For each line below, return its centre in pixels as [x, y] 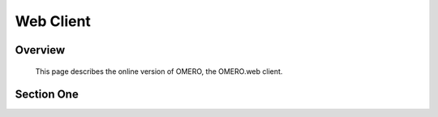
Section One [47, 95]
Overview [40, 50]
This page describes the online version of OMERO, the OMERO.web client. [159, 71]
